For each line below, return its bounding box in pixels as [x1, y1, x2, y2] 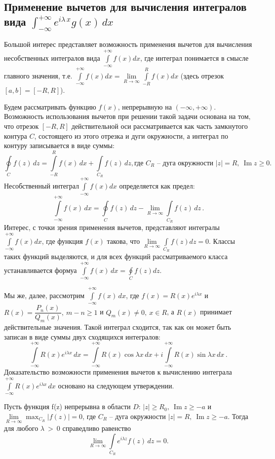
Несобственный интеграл [4, 181, 79, 191]
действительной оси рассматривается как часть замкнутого [71, 121, 248, 131]
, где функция [41, 235, 83, 246]
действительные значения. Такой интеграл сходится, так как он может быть [4, 322, 231, 332]
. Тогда [228, 411, 248, 421]
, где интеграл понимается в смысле [140, 52, 249, 63]
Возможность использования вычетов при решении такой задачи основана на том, [4, 111, 251, 121]
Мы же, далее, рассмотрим [4, 290, 85, 300]
